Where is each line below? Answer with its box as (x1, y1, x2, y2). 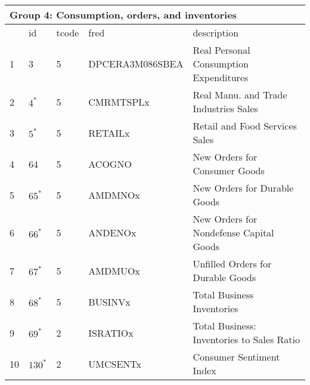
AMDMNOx (88, 187, 140, 202)
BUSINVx (88, 294, 131, 309)
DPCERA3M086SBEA (88, 57, 184, 70)
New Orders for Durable (193, 181, 294, 195)
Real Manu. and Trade (193, 88, 287, 101)
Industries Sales (193, 101, 258, 115)
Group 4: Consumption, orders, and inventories (10, 8, 237, 21)
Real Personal (193, 43, 250, 57)
